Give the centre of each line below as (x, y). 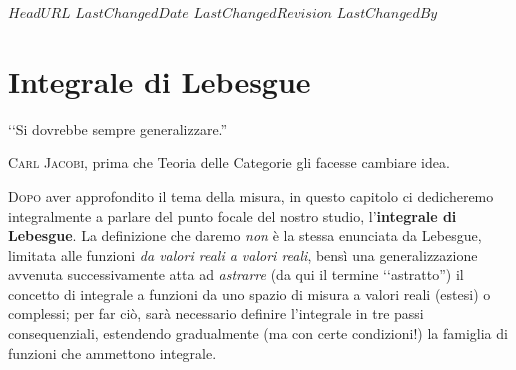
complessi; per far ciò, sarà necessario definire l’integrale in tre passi (216, 313)
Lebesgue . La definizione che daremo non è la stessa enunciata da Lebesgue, (245, 235)
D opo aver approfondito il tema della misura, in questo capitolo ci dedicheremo (251, 195)
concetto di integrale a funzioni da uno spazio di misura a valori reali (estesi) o (249, 293)
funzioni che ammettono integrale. (112, 352)
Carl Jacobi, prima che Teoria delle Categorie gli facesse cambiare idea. (229, 162)
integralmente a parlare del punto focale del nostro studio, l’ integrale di (232, 215)
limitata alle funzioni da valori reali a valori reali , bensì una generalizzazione (243, 254)
